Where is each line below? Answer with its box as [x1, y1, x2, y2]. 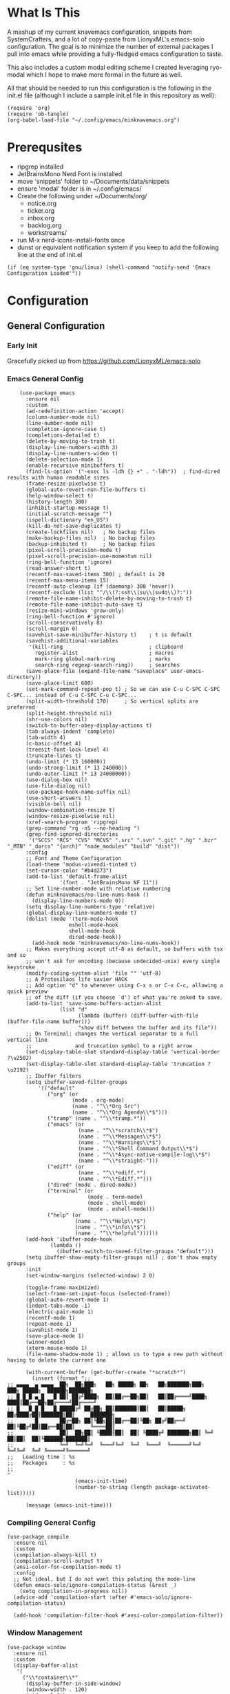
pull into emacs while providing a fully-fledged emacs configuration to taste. [7, 50, 224, 58]
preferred [7, 704, 36, 711]
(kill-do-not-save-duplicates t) [25, 523, 122, 530]
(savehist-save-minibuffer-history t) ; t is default [25, 631, 193, 638]
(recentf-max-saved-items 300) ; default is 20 [25, 571, 165, 578]
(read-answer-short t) [25, 565, 91, 572]
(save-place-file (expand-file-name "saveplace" [25, 668, 168, 675]
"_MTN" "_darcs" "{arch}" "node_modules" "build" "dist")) [7, 843, 180, 850]
